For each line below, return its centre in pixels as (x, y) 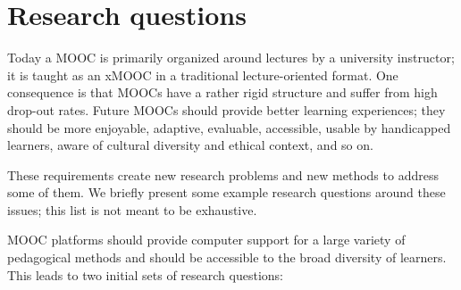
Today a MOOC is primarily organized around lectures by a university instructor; (231, 58)
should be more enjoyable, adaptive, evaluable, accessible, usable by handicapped (229, 127)
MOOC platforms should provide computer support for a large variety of (206, 240)
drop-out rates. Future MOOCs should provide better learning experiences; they (226, 109)
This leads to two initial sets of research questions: (145, 274)
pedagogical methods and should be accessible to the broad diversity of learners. (227, 257)
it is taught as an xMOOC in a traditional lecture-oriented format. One (203, 75)
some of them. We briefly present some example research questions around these (226, 192)
